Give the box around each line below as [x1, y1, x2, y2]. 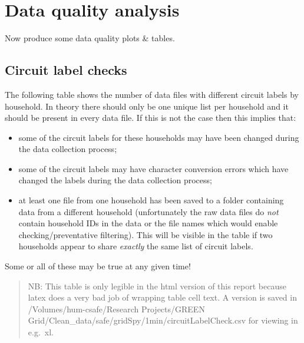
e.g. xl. [28, 326, 54, 338]
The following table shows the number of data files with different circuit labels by [5, 88, 299, 100]
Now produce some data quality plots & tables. [5, 32, 175, 44]
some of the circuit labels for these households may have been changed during [18, 131, 299, 143]
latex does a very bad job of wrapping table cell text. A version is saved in [28, 291, 297, 304]
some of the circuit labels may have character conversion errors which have [18, 162, 289, 174]
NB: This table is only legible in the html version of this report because [28, 279, 286, 292]
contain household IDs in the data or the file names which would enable [18, 217, 278, 229]
